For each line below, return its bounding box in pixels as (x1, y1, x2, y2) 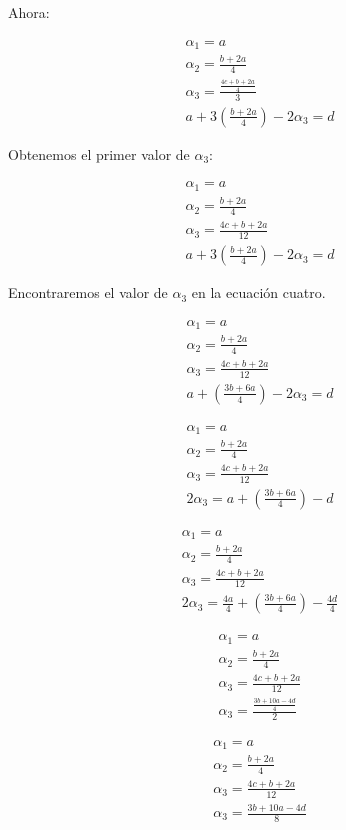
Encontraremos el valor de (8, 282, 168, 303)
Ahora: (8, 2, 50, 22)
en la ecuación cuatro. (191, 282, 326, 303)
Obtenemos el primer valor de (8, 143, 190, 164)
